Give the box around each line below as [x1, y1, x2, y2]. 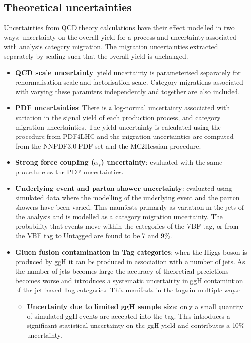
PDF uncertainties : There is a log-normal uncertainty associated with [15, 103, 230, 113]
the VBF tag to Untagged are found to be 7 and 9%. [15, 230, 172, 240]
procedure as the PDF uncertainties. [15, 166, 124, 176]
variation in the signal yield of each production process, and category [15, 112, 220, 122]
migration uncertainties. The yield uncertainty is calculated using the [15, 121, 221, 132]
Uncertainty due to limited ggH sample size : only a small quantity [27, 301, 243, 311]
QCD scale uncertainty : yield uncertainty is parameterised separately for [15, 67, 241, 77]
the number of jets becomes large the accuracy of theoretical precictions [15, 266, 229, 276]
